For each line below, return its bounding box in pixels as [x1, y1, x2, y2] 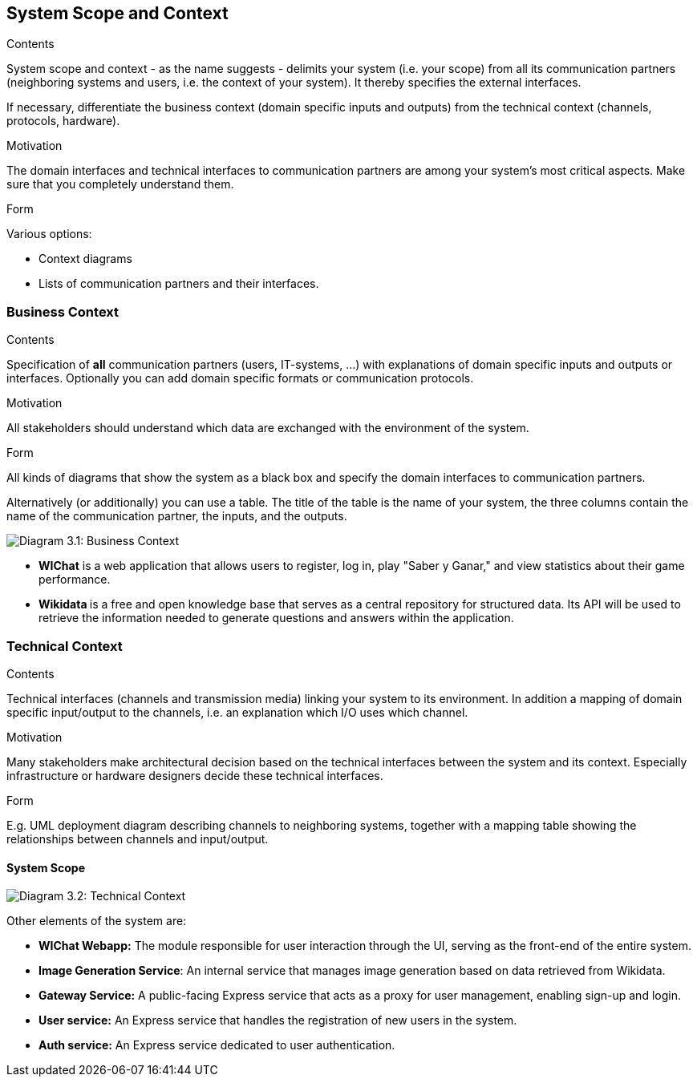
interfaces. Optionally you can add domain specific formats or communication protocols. [6, 371, 474, 386]
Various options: [6, 227, 92, 241]
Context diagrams [38, 252, 132, 266]
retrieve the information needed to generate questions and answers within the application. [38, 611, 514, 625]
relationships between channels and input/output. [6, 831, 269, 846]
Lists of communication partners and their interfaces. [38, 277, 319, 291]
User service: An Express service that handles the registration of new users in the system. [38, 1013, 517, 1028]
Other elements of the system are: [6, 914, 187, 928]
